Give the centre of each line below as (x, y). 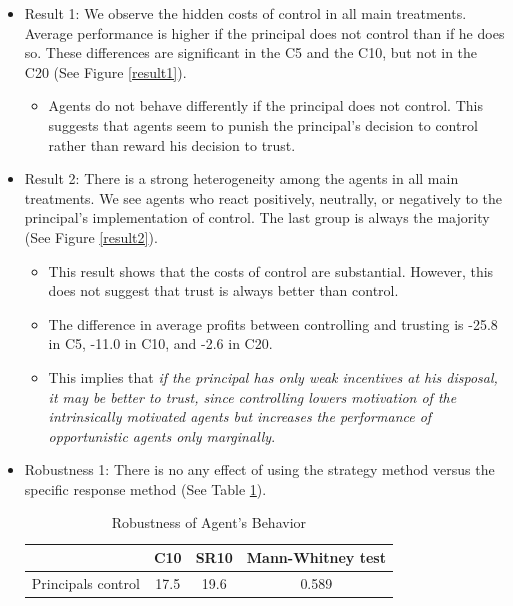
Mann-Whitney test (316, 557)
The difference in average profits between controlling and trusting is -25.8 (273, 323)
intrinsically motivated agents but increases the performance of (240, 416)
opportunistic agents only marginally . (162, 435)
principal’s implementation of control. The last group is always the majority (257, 217)
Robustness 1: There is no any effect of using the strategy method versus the (259, 469)
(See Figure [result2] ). (91, 236)
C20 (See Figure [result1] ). (105, 71)
